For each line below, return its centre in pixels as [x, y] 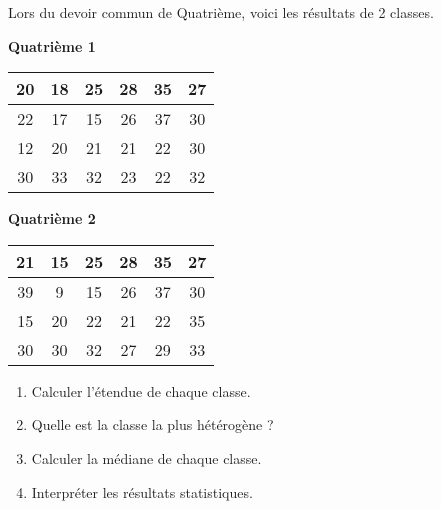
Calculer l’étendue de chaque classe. [141, 390]
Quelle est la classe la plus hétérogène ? [152, 424]
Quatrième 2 [52, 218]
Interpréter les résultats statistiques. [142, 491]
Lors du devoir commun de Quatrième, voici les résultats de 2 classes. [221, 12]
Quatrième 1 [52, 45]
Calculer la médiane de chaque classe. [146, 457]
